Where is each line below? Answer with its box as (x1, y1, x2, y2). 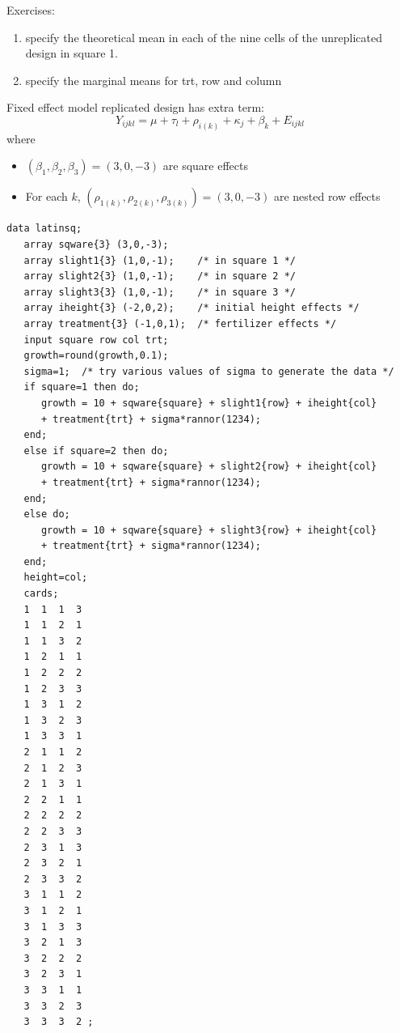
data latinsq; (6, 223, 82, 235)
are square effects (162, 157, 248, 174)
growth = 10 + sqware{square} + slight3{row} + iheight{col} (40, 524, 377, 536)
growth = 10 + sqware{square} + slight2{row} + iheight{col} (40, 461, 377, 473)
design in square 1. (25, 45, 118, 62)
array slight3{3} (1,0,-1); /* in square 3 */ (23, 286, 296, 298)
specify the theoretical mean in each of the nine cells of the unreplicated (25, 28, 383, 45)
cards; (23, 588, 59, 600)
